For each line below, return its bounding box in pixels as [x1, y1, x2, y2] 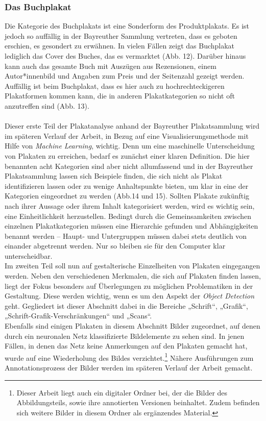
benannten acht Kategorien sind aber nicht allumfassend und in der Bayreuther [5, 160, 253, 171]
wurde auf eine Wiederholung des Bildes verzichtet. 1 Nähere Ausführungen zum [5, 351, 254, 363]
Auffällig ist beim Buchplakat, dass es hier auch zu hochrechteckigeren [5, 80, 225, 91]
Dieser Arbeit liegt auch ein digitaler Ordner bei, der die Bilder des [16, 387, 228, 398]
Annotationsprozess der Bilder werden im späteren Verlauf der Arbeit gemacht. [5, 362, 253, 373]
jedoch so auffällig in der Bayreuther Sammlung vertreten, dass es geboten [5, 30, 237, 41]
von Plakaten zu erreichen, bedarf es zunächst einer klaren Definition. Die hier [5, 150, 250, 161]
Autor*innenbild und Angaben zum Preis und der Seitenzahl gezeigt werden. [5, 70, 245, 81]
